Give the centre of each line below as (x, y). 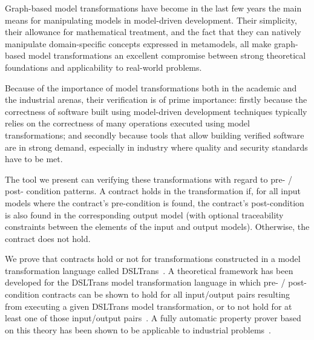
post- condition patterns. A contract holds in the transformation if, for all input (153, 191)
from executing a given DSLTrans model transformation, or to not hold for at (149, 306)
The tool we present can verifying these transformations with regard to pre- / (149, 179)
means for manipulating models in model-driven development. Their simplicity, (151, 20)
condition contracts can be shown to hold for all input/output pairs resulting (148, 294)
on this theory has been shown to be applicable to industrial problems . (138, 329)
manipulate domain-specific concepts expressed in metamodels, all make (138, 43)
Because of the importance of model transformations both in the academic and (151, 87)
